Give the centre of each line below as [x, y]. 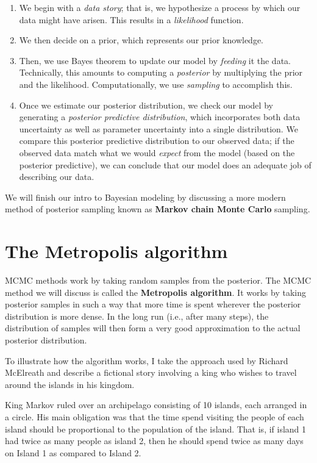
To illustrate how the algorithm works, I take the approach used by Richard [147, 360]
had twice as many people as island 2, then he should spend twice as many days [154, 441]
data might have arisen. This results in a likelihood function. [131, 19]
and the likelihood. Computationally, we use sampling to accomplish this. [156, 84]
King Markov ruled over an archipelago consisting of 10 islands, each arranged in [156, 405]
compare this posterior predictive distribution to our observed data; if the [157, 141]
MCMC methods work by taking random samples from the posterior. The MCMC [158, 280]
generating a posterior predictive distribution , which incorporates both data [160, 117]
